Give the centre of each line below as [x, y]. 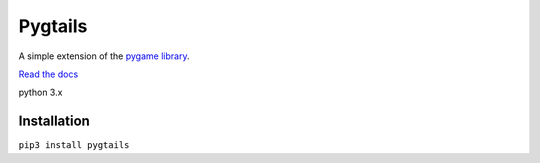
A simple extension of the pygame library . [104, 56]
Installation [54, 121]
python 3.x [40, 92]
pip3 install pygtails [74, 145]
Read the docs [48, 74]
